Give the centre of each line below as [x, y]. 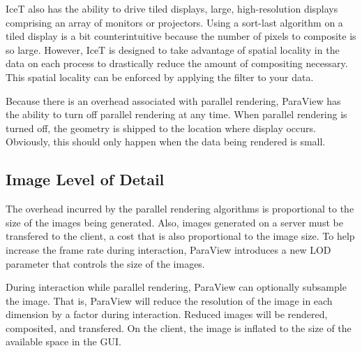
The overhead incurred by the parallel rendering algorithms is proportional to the [180, 209]
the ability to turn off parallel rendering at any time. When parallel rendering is [176, 114]
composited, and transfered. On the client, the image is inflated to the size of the [179, 327]
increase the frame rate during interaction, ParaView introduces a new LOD [168, 249]
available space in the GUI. [63, 341]
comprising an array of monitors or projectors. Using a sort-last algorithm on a [174, 22]
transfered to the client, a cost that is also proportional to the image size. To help [180, 236]
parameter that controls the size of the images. [105, 263]
